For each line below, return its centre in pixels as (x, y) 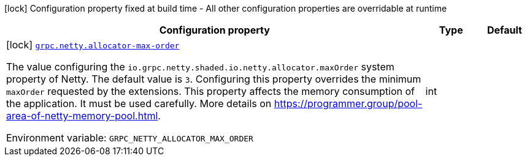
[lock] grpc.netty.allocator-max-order (93, 45)
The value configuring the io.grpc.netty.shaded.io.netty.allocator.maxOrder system (200, 67)
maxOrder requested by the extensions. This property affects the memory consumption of (210, 91)
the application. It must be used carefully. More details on (139, 103)
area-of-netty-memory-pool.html (82, 116)
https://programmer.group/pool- (348, 103)
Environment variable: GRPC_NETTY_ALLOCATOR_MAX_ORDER (130, 138)
